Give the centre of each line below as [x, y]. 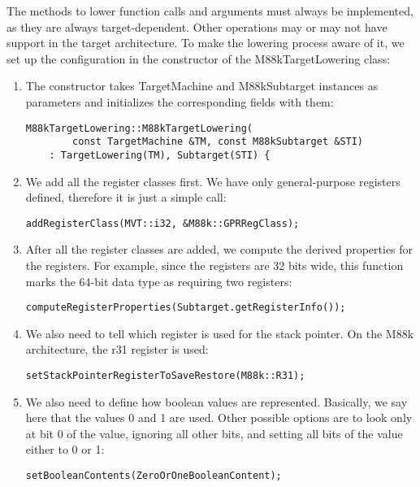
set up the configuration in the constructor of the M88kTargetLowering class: [199, 58]
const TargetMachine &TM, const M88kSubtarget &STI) [218, 142]
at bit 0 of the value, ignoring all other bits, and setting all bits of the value [214, 433]
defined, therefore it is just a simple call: [126, 197]
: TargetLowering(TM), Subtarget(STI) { [160, 155]
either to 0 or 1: [65, 449]
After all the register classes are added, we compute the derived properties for [219, 249]
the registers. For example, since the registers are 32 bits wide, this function [214, 265]
